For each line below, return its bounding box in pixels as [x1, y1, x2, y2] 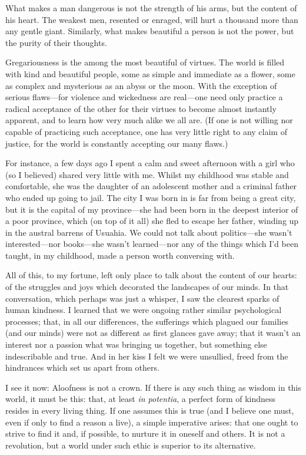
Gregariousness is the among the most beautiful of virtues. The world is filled [5, 56, 285, 68]
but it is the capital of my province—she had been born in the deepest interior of [5, 203, 298, 215]
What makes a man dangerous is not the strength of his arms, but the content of [5, 2, 297, 14]
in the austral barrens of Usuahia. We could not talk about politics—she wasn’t [5, 226, 292, 238]
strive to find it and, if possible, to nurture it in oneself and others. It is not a [5, 427, 285, 440]
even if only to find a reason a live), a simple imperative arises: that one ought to [5, 416, 298, 428]
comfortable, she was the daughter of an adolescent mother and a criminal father [5, 180, 297, 192]
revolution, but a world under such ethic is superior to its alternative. [5, 438, 256, 451]
